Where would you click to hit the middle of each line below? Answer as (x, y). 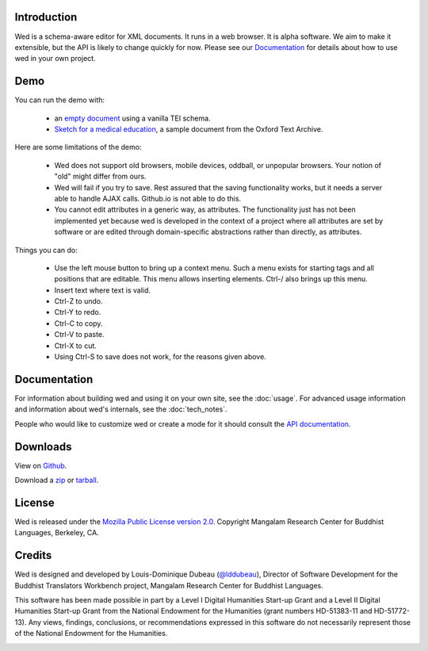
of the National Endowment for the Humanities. (91, 634)
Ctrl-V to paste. (79, 335)
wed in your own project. (55, 59)
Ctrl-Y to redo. (78, 312)
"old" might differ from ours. (100, 176)
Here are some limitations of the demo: (78, 147)
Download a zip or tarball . (57, 480)
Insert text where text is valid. (102, 290)
